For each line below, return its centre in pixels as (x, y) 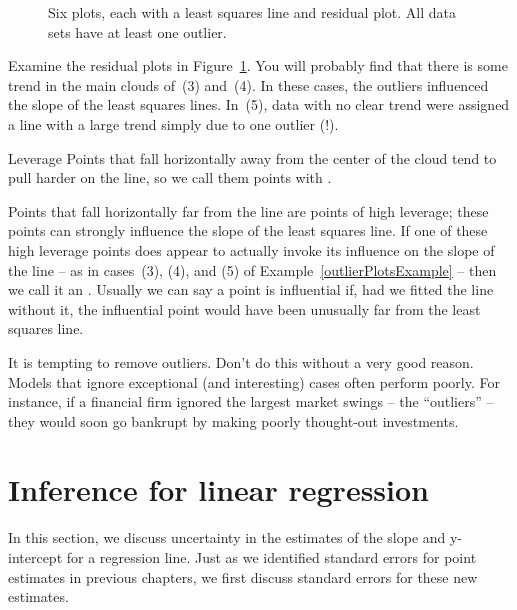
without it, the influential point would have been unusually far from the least (244, 308)
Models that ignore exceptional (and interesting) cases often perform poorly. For (254, 381)
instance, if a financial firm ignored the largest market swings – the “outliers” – (251, 401)
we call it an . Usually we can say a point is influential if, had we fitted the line (251, 289)
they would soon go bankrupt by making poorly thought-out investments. (233, 420)
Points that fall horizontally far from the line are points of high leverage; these (248, 210)
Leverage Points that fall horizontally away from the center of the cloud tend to (252, 157)
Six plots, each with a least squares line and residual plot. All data (252, 12)
